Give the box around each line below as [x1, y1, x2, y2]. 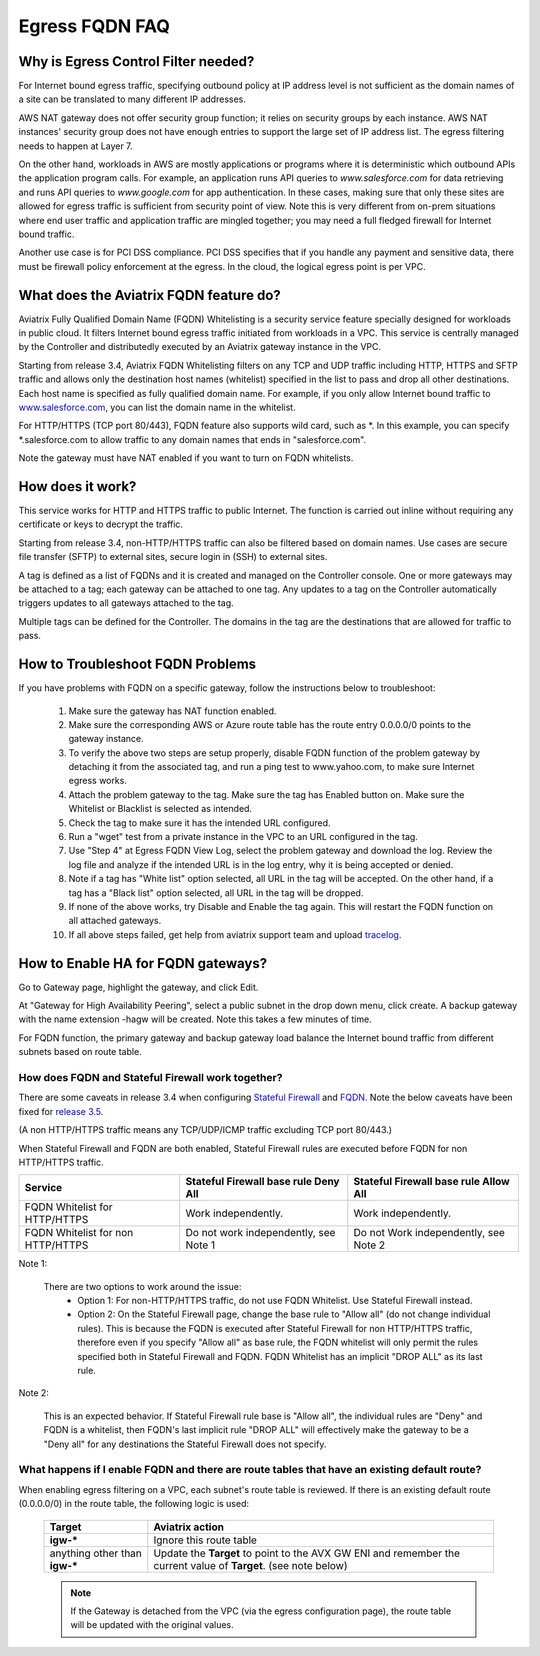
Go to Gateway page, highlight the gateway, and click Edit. [18, 981, 259, 993]
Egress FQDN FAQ [18, 15, 170, 37]
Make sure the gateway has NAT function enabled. [68, 705, 277, 717]
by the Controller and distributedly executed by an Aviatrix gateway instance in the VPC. [18, 341, 382, 353]
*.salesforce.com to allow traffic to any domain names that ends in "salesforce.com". [18, 433, 367, 445]
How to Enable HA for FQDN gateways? [18, 955, 268, 972]
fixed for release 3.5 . [18, 1105, 104, 1117]
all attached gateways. [68, 915, 162, 927]
